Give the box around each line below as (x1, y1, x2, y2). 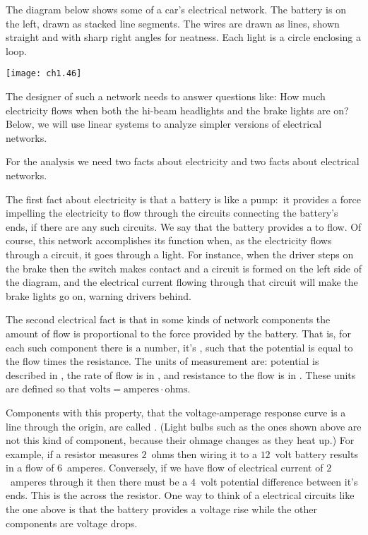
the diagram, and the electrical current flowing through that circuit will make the (6, 275, 358, 289)
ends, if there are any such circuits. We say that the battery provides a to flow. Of (6, 219, 362, 234)
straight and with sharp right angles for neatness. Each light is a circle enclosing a (6, 30, 361, 44)
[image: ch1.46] (6, 68, 82, 79)
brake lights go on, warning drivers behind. (6, 288, 191, 303)
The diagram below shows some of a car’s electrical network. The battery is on (6, 2, 346, 16)
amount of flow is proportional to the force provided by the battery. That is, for (6, 325, 351, 340)
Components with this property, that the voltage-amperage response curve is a (6, 404, 346, 419)
